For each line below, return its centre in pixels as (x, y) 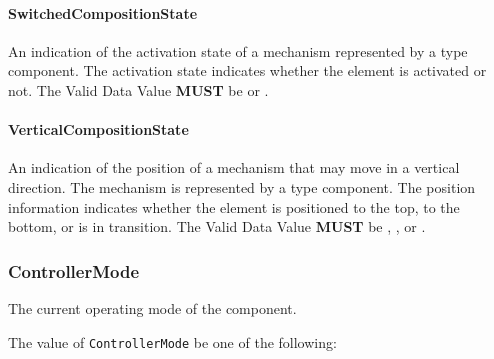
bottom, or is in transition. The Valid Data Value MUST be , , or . (217, 226)
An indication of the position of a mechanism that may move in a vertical (234, 167)
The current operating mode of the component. (152, 307)
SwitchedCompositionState (103, 12)
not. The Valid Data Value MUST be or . (138, 89)
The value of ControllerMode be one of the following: (172, 341)
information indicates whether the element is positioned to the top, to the (234, 206)
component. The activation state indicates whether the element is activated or (247, 70)
